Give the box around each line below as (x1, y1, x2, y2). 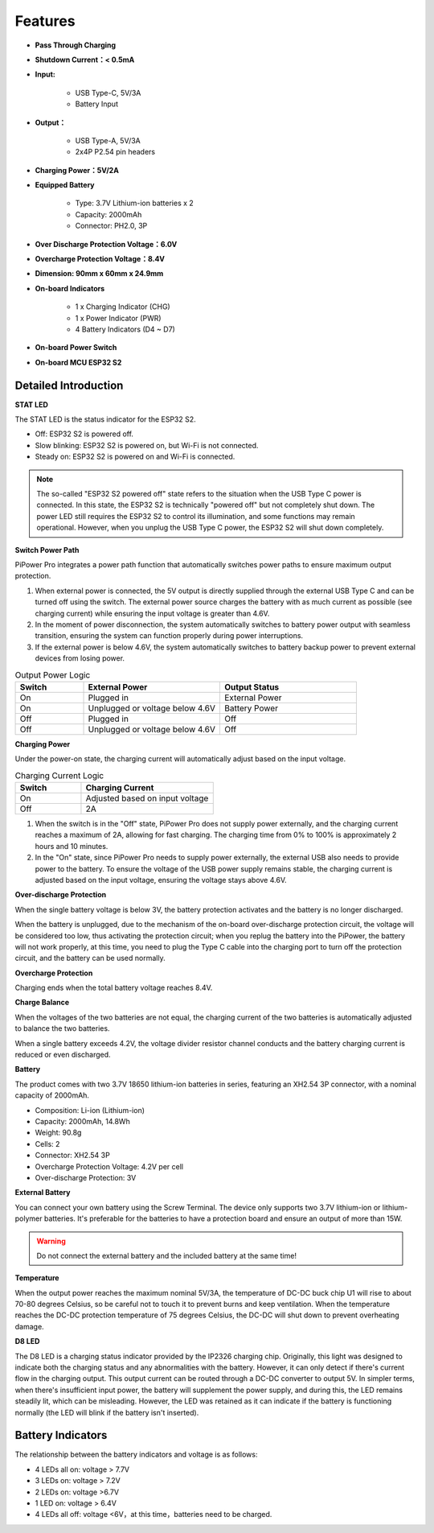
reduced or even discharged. (14, 1050, 112, 1060)
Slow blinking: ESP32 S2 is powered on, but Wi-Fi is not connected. (35, 440, 259, 450)
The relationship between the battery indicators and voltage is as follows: (14, 1449, 258, 1460)
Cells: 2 (35, 1139, 60, 1148)
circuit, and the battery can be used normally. (14, 954, 166, 963)
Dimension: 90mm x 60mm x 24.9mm (35, 269, 164, 278)
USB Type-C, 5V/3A (75, 88, 141, 97)
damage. (14, 1321, 44, 1331)
